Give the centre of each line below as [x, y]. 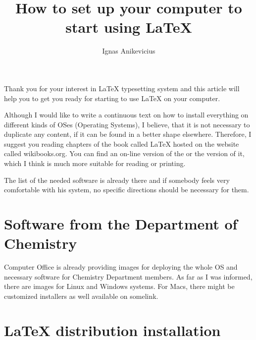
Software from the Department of [121, 224]
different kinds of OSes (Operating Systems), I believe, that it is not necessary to [127, 124]
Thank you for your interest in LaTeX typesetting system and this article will [122, 88]
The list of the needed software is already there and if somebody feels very [117, 180]
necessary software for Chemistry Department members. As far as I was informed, [128, 276]
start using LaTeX [129, 27]
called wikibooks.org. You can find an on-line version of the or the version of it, [124, 153]
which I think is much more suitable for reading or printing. [95, 163]
